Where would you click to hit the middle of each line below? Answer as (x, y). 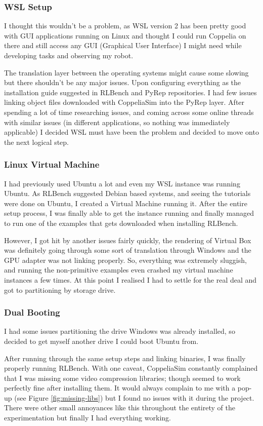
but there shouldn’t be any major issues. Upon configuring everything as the (123, 82)
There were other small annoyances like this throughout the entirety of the (120, 408)
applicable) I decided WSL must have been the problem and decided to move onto (131, 132)
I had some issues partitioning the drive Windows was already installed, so (120, 331)
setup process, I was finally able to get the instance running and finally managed (129, 213)
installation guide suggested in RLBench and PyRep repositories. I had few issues (130, 92)
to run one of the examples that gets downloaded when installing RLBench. (121, 223)
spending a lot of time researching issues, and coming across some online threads (129, 112)
